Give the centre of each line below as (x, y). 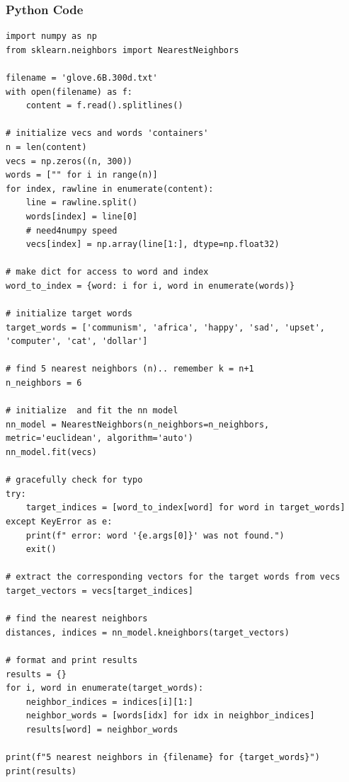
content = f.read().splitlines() (104, 106)
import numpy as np (51, 36)
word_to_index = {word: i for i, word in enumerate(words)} (150, 286)
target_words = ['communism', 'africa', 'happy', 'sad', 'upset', (166, 327)
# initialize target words (69, 314)
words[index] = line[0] (82, 216)
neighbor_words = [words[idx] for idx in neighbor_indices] (170, 716)
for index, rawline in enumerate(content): (110, 189)
